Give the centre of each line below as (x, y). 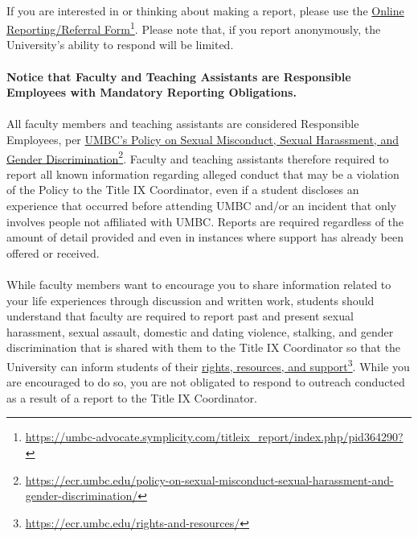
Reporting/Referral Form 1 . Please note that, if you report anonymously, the (194, 28)
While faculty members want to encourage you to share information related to (199, 284)
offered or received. (53, 252)
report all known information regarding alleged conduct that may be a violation (203, 173)
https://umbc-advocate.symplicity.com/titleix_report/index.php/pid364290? (214, 437)
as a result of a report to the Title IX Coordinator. (132, 397)
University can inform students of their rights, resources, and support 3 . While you (208, 365)
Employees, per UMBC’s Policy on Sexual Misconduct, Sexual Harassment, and (203, 139)
